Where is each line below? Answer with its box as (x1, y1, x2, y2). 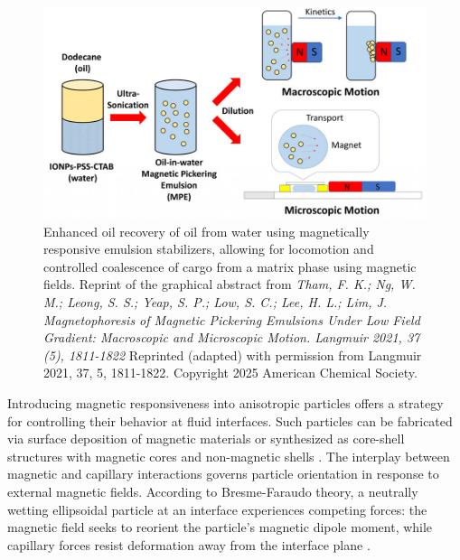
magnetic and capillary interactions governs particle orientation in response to (7, 464, 439, 483)
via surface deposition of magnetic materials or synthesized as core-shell (7, 429, 405, 448)
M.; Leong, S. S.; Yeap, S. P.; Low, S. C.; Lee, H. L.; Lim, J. (43, 293, 388, 312)
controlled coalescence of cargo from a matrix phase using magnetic (43, 257, 417, 275)
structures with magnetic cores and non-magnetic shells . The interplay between (7, 446, 450, 465)
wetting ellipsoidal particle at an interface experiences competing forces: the (7, 499, 427, 518)
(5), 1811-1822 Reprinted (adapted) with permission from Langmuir (43, 345, 422, 364)
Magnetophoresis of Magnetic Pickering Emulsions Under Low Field (43, 310, 420, 329)
